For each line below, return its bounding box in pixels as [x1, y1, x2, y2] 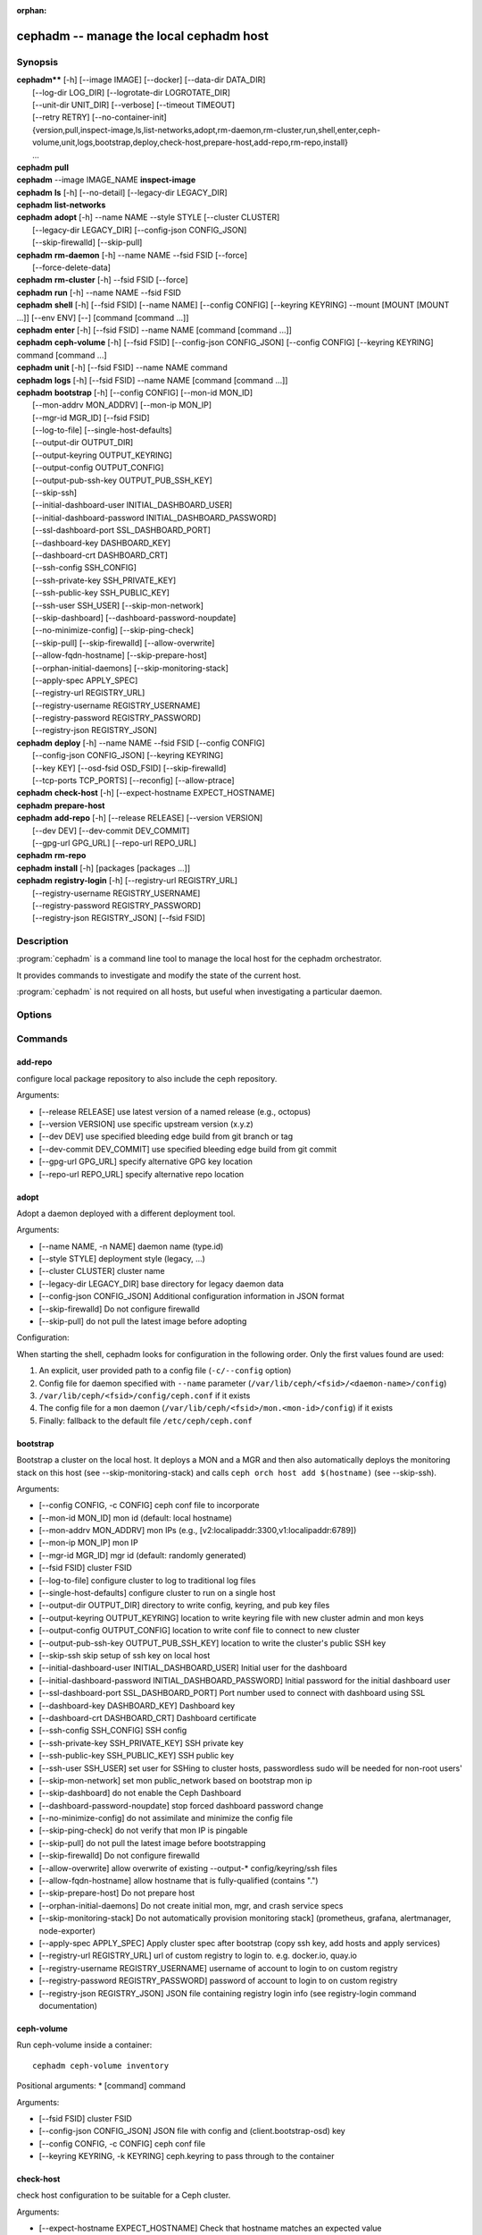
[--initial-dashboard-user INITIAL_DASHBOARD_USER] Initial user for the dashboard [38, 1663, 347, 1674]
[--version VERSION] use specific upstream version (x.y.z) [38, 1118, 253, 1129]
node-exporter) [38, 1925, 96, 1936]
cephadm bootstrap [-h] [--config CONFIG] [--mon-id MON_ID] [16, 387, 253, 398]
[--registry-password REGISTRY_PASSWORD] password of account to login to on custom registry [38, 1976, 398, 1986]
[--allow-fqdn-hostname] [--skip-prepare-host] [32, 650, 207, 661]
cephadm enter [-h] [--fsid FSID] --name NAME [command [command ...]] [16, 325, 292, 335]
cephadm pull [16, 162, 69, 173]
